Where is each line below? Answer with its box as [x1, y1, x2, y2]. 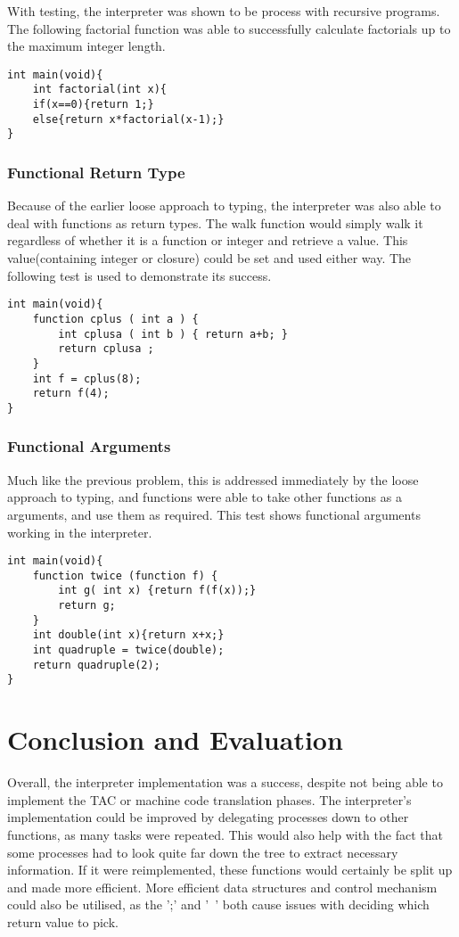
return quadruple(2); [32, 658, 160, 671]
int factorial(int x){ [32, 83, 167, 96]
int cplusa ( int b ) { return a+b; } [58, 327, 288, 341]
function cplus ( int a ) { [32, 312, 199, 325]
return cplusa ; [58, 342, 154, 356]
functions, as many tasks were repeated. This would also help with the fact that [7, 825, 443, 843]
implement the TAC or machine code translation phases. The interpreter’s [7, 790, 412, 809]
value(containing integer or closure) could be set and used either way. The [7, 249, 412, 267]
